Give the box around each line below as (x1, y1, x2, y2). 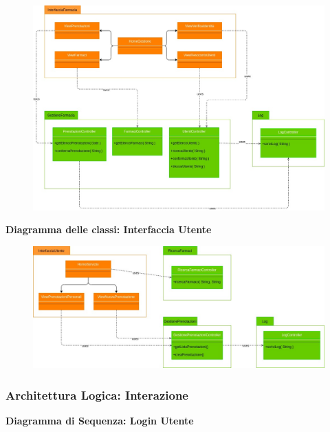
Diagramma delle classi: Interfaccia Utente (5, 222, 212, 237)
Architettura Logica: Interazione (5, 386, 188, 403)
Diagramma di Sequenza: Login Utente (5, 413, 194, 427)
